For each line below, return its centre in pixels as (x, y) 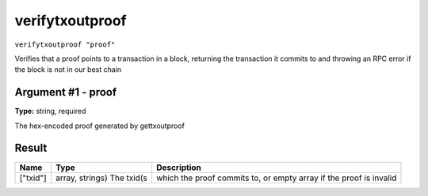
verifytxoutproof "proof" (65, 44)
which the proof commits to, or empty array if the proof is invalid (276, 178)
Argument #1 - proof (66, 92)
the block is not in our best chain (68, 70)
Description (179, 168)
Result (31, 148)
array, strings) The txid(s (102, 178)
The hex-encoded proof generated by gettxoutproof (100, 126)
